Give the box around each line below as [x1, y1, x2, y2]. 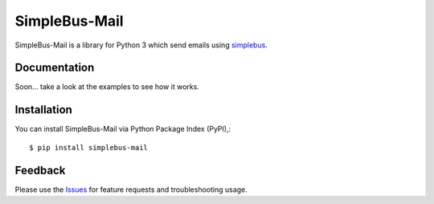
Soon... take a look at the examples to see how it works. [14, 82, 200, 92]
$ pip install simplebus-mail [29, 143, 149, 152]
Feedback [14, 163, 66, 177]
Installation [14, 103, 72, 116]
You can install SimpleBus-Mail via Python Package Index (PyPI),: [14, 124, 231, 134]
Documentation [14, 61, 95, 75]
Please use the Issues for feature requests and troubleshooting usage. [14, 185, 248, 194]
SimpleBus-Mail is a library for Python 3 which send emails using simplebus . [14, 40, 268, 50]
